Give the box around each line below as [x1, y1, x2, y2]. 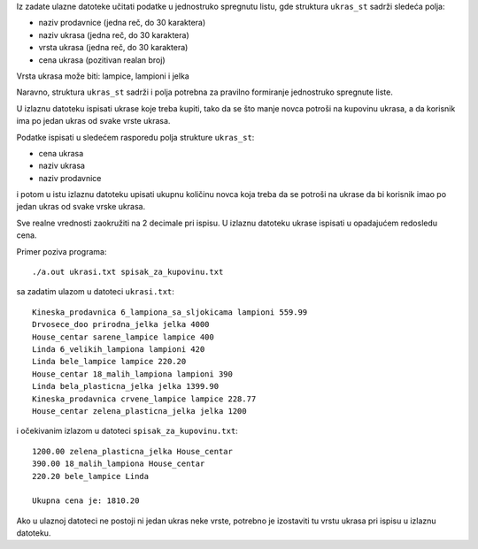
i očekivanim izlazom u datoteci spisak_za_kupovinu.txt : [16, 425, 238, 437]
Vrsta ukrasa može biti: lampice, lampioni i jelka [16, 71, 189, 81]
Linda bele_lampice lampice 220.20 [32, 356, 187, 367]
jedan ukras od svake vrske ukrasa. [16, 202, 146, 212]
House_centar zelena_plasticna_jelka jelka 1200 [32, 406, 247, 416]
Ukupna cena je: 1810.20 [32, 496, 140, 506]
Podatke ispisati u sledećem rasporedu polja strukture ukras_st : [16, 132, 255, 142]
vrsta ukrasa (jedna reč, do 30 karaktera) [38, 42, 189, 53]
